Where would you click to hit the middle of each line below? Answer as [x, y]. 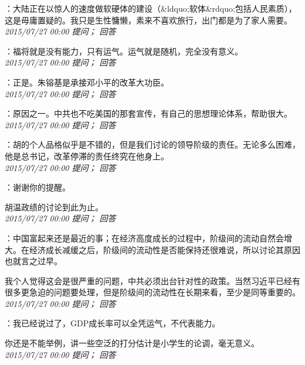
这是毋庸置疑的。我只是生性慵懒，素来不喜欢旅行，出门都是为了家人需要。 [148, 20]
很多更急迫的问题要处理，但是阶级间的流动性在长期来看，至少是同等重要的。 [152, 292]
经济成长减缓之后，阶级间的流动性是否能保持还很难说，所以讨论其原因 [165, 249]
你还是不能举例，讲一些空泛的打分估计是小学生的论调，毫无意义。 [132, 343]
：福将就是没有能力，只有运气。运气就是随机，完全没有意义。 [124, 51]
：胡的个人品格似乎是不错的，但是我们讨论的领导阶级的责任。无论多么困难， [152, 144]
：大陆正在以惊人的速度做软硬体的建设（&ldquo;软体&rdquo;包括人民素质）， [151, 8]
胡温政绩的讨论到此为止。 [54, 207]
